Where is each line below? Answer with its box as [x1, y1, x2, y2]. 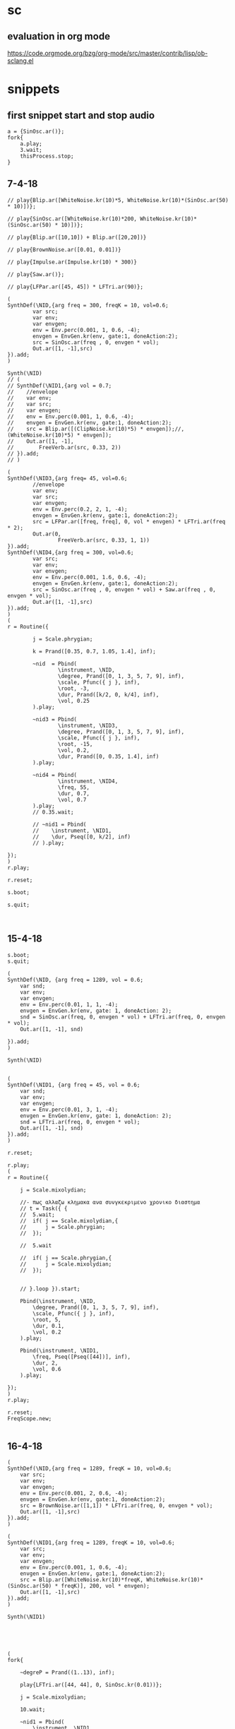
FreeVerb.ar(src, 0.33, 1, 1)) [57, 536, 150, 544]
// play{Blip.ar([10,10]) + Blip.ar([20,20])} [7, 234, 147, 241]
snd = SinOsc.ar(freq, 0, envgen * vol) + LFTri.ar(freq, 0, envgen [20, 1013, 226, 1021]
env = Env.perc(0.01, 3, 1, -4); [20, 1106, 119, 1113]
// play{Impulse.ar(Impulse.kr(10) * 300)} [7, 259, 138, 266]
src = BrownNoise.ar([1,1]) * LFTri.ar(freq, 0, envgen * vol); [20, 1502, 213, 1509]
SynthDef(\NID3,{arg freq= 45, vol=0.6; [7, 475, 128, 482]
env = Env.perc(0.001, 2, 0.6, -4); [20, 1490, 128, 1497]
